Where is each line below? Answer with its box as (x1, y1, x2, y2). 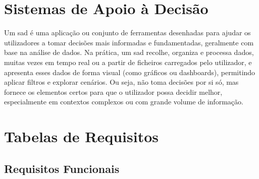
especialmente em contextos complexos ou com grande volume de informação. (4, 96, 243, 107)
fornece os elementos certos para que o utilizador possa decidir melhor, (4, 86, 223, 97)
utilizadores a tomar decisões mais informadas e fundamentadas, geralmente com (4, 37, 254, 47)
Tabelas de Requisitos (4, 126, 159, 147)
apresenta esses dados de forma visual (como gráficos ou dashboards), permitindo (4, 67, 255, 77)
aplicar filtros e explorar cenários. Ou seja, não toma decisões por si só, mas (4, 77, 239, 87)
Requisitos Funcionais (4, 160, 120, 176)
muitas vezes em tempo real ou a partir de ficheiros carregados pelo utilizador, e (4, 56, 252, 67)
